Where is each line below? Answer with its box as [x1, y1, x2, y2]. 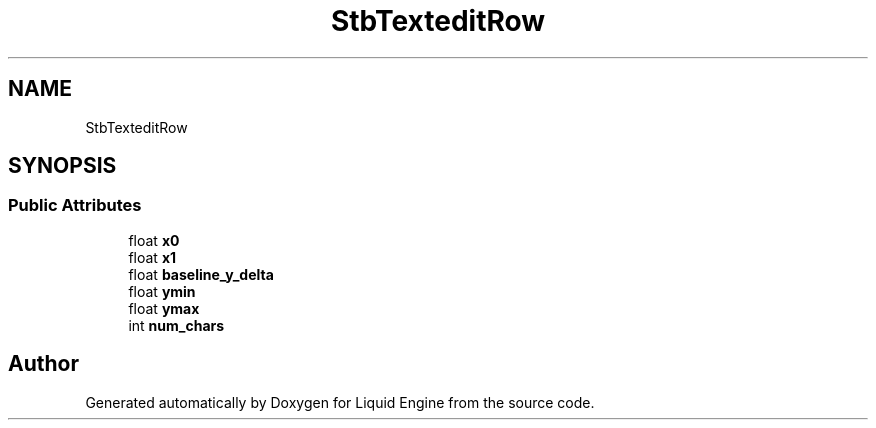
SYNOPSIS [8, 153, 117, 179]
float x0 [128, 231, 180, 249]
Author [8, 351, 79, 377]
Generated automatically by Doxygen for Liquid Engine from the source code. [85, 393, 595, 411]
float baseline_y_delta [128, 265, 274, 283]
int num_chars [128, 316, 225, 334]
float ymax [128, 299, 200, 317]
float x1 [128, 248, 177, 266]
